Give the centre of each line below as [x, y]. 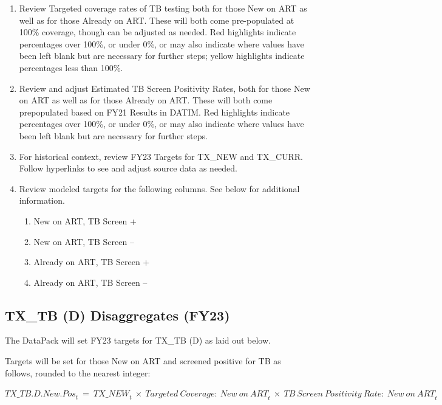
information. [42, 200]
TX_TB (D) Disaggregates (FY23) [117, 315]
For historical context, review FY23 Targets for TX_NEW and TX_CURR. [161, 156]
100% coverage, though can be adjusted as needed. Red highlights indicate [158, 32]
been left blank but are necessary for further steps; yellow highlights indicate [162, 56]
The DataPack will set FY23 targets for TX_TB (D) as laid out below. [138, 340]
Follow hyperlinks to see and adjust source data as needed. [128, 168]
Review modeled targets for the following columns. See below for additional [159, 188]
